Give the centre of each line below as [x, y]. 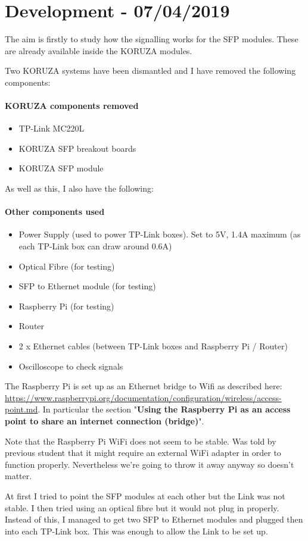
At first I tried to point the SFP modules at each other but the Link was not [145, 495]
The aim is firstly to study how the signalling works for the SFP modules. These [152, 39]
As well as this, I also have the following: [79, 188]
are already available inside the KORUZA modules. [99, 50]
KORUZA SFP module [61, 168]
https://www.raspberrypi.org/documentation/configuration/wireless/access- [143, 397]
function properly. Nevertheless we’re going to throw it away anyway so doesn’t [150, 464]
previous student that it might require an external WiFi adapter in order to [143, 453]
